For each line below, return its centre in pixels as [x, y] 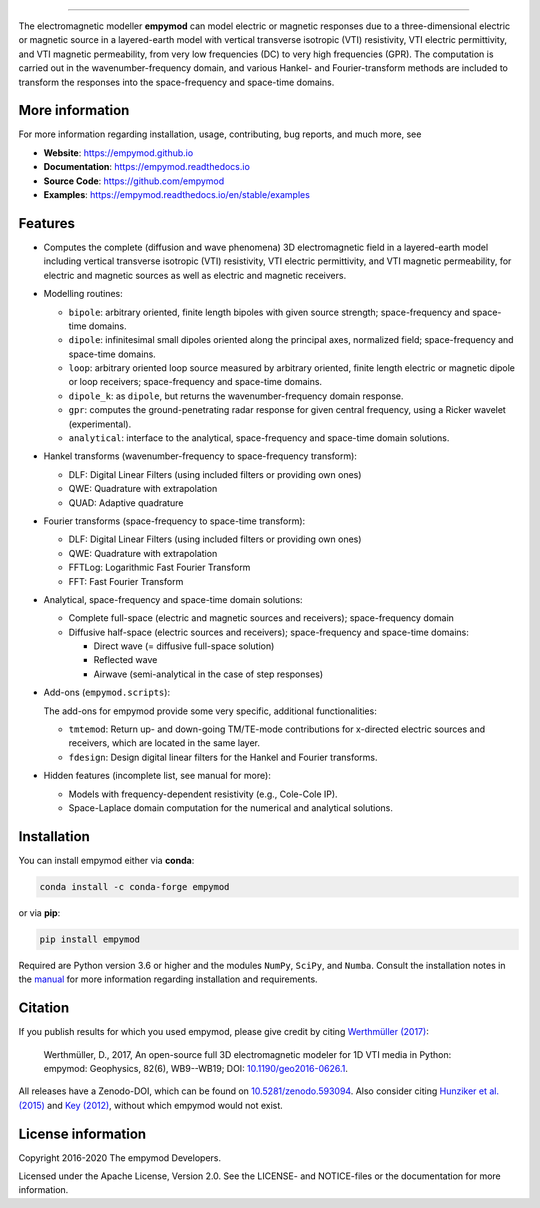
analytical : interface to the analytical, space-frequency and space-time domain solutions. [259, 438]
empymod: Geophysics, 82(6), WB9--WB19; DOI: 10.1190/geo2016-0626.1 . [196, 1068]
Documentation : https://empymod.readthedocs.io [146, 167]
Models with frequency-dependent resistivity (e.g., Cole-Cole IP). [203, 794]
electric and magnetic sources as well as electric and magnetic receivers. [195, 275]
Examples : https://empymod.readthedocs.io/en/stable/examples [176, 195]
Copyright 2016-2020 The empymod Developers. [120, 1157]
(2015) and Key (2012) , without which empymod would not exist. [151, 1105]
